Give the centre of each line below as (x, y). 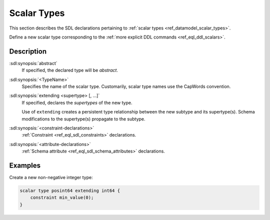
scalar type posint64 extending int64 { (70, 191)
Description (28, 51)
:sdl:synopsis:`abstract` (33, 63)
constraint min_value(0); (62, 198)
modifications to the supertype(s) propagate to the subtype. (83, 119)
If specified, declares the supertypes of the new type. (77, 102)
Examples (25, 165)
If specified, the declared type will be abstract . (70, 70)
